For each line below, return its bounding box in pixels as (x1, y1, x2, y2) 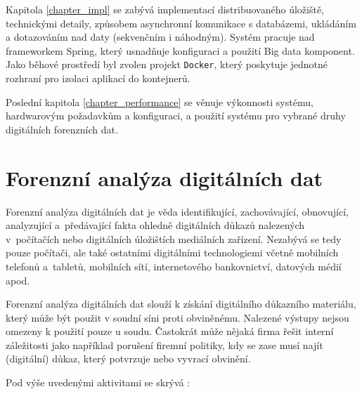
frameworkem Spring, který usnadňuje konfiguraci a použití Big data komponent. (6, 43, 355, 58)
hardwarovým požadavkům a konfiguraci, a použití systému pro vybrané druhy (6, 108, 346, 123)
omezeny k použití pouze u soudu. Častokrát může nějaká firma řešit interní (6, 324, 334, 339)
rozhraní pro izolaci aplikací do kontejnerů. (6, 71, 190, 86)
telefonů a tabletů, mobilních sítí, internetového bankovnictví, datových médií (6, 258, 342, 273)
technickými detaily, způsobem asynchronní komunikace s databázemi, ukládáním (6, 15, 356, 30)
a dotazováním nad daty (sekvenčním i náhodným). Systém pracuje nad (6, 29, 315, 44)
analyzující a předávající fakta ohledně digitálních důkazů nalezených (6, 218, 305, 232)
